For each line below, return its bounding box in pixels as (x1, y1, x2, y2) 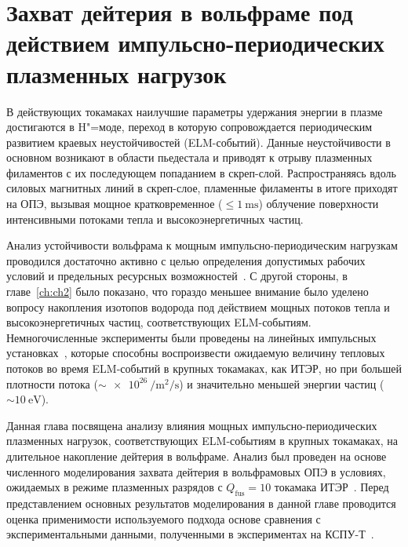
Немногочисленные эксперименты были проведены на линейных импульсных (6, 329, 377, 345)
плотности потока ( (6, 375, 98, 392)
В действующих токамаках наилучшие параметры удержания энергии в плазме (6, 103, 383, 119)
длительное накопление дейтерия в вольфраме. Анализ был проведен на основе (6, 447, 387, 464)
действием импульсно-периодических (6, 27, 384, 59)
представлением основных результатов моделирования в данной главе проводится (6, 494, 396, 511)
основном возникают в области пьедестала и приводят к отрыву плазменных (6, 149, 373, 166)
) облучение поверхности (258, 195, 379, 212)
